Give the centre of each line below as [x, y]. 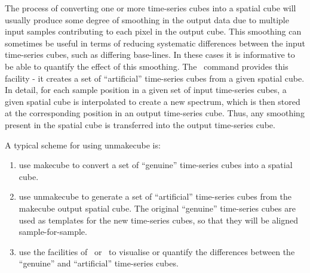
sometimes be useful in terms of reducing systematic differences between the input [155, 43]
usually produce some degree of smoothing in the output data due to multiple [147, 19]
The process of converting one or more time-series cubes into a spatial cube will [151, 8]
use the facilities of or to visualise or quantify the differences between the [157, 251]
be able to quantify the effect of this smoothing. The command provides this [147, 66]
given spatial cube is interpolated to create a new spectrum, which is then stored [153, 101]
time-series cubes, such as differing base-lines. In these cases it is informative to [150, 55]
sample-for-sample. [53, 232]
